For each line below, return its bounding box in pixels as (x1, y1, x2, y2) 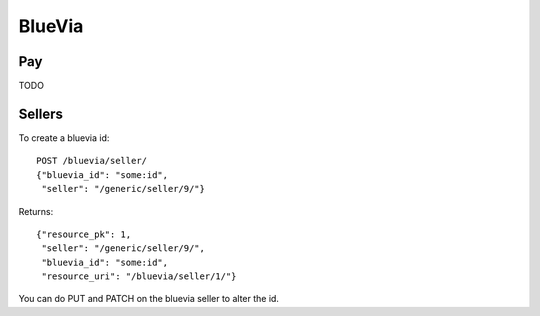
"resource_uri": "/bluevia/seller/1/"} (41, 271, 237, 282)
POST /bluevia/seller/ (36, 155, 148, 167)
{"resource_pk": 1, (36, 228, 132, 240)
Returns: (18, 205, 54, 217)
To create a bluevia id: (18, 131, 110, 144)
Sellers (18, 105, 64, 122)
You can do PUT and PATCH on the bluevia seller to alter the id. (18, 293, 280, 305)
